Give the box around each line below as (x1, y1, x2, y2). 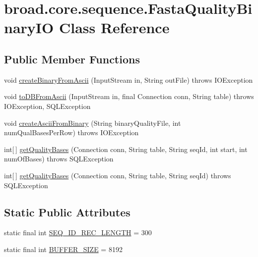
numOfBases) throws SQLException (4, 154, 114, 164)
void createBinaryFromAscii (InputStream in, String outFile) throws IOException (4, 74, 253, 85)
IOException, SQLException (4, 101, 91, 111)
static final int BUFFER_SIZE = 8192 (4, 244, 123, 254)
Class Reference (59, 17, 170, 38)
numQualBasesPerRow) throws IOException (4, 127, 139, 138)
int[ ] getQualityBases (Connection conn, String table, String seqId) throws (4, 170, 231, 180)
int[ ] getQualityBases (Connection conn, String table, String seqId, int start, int (4, 144, 248, 154)
